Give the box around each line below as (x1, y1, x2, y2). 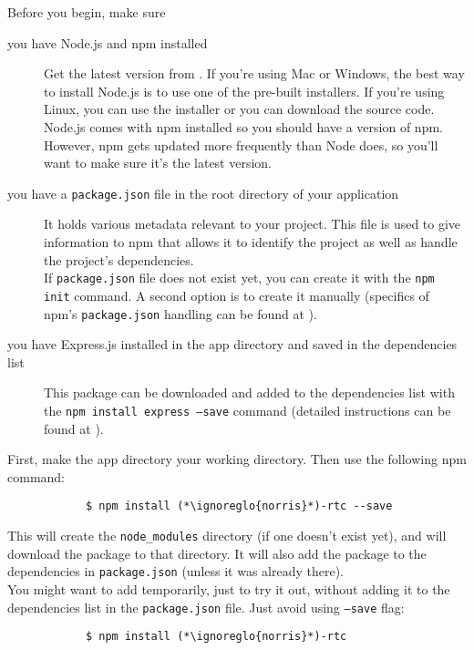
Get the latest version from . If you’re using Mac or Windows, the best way (44, 64, 465, 83)
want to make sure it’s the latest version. (44, 153, 273, 172)
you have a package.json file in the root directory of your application (7, 183, 399, 202)
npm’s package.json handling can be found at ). (44, 304, 317, 323)
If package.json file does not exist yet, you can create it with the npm (44, 268, 435, 287)
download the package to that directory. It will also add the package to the (7, 543, 427, 562)
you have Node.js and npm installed (7, 33, 208, 52)
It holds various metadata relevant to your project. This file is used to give (44, 214, 461, 233)
